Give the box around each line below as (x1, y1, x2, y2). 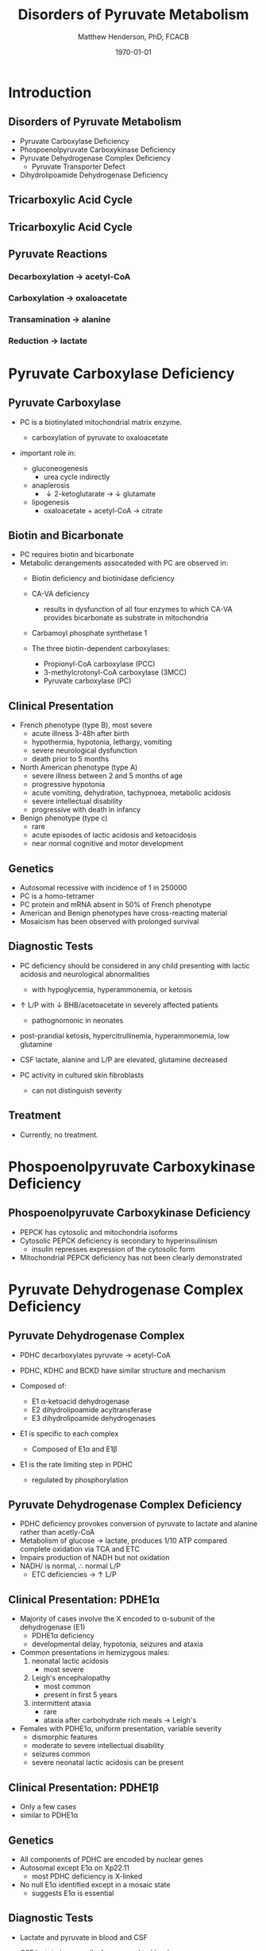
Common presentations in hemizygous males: (19, 1648, 170, 1657)
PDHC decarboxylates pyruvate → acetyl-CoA (19, 1350, 171, 1360)
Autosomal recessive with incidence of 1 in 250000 (19, 883, 187, 893)
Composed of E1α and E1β (31, 1444, 118, 1454)
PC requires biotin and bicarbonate (19, 550, 135, 559)
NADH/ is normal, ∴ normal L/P (19, 1561, 121, 1571)
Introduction (8, 84, 92, 101)
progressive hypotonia (31, 780, 106, 789)
